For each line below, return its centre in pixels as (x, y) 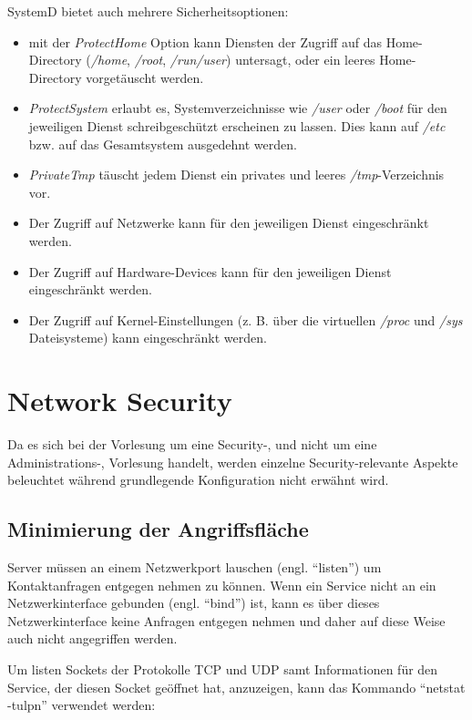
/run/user (198, 60)
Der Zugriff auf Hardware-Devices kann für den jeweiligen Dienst (210, 271)
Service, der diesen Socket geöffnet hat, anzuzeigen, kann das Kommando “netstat (236, 687)
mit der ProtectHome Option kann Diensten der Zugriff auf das (205, 41)
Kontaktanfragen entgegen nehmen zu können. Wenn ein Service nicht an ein (222, 585)
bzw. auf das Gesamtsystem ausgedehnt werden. (163, 144)
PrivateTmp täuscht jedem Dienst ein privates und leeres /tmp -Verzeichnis (236, 175)
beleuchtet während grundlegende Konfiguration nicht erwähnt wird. (198, 480)
